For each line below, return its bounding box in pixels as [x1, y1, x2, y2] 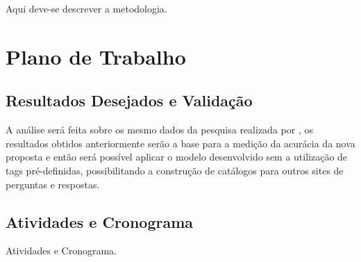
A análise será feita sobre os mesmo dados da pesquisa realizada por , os [6, 122, 313, 137]
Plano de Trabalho [6, 42, 186, 70]
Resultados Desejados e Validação [6, 90, 253, 111]
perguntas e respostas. [6, 177, 100, 191]
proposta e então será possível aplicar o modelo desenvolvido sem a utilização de [6, 149, 348, 164]
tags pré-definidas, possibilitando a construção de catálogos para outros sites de [6, 163, 344, 177]
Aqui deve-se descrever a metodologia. [6, 1, 167, 15]
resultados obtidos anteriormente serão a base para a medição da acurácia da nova [6, 136, 355, 150]
